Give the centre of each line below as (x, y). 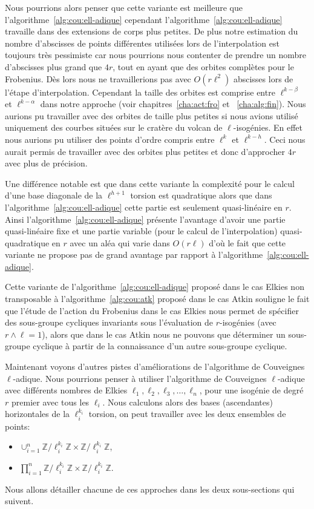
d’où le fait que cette (247, 242)
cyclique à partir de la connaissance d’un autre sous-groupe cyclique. (160, 346)
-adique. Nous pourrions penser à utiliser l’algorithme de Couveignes (140, 378)
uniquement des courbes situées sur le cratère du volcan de (114, 127)
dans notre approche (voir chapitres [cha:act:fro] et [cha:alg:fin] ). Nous (173, 104)
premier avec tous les (50, 402)
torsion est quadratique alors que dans (201, 195)
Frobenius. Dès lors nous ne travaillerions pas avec (98, 78)
